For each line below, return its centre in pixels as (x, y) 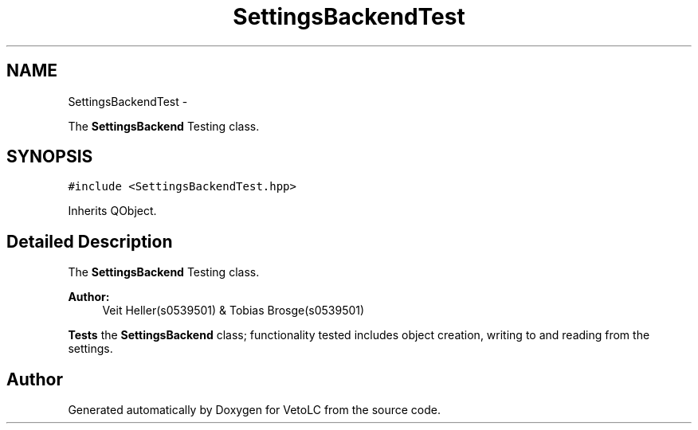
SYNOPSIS (50, 157)
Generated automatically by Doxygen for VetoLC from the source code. (255, 410)
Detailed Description (90, 241)
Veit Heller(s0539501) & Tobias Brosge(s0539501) (233, 311)
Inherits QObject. (112, 211)
